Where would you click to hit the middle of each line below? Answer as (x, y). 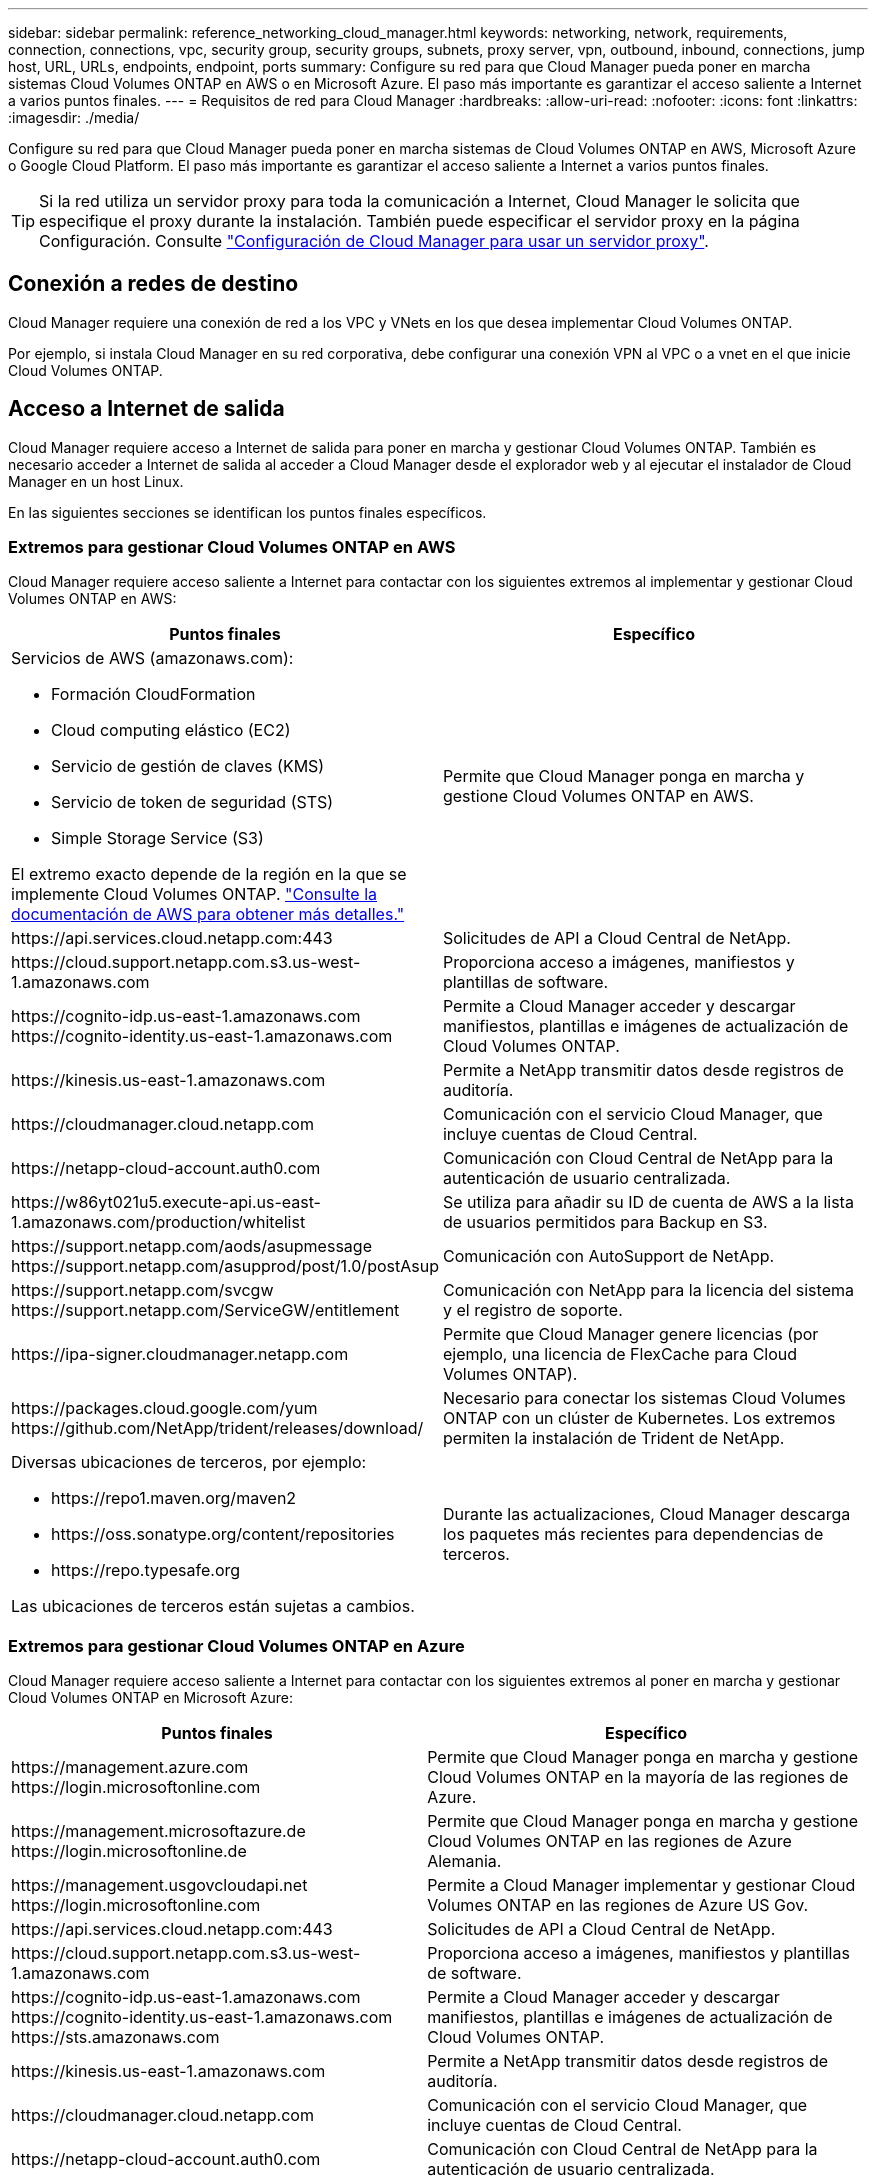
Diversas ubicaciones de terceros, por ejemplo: (189, 1462)
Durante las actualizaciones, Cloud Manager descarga (646, 1514)
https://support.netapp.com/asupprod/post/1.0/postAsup (225, 1266)
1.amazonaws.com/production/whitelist (158, 1222)
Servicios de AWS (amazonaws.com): (152, 658)
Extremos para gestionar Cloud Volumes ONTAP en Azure (236, 1645)
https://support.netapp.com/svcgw (142, 1290)
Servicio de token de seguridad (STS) (192, 802)
